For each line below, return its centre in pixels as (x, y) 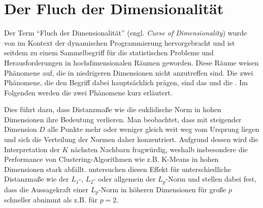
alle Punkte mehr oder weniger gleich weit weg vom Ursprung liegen (153, 129)
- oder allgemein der (124, 179)
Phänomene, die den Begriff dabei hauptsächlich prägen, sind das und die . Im (126, 82)
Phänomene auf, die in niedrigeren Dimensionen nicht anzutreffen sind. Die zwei (129, 72)
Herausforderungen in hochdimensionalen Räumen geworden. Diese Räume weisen (131, 62)
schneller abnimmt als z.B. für (51, 200)
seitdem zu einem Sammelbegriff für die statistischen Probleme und (109, 53)
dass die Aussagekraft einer (46, 189)
